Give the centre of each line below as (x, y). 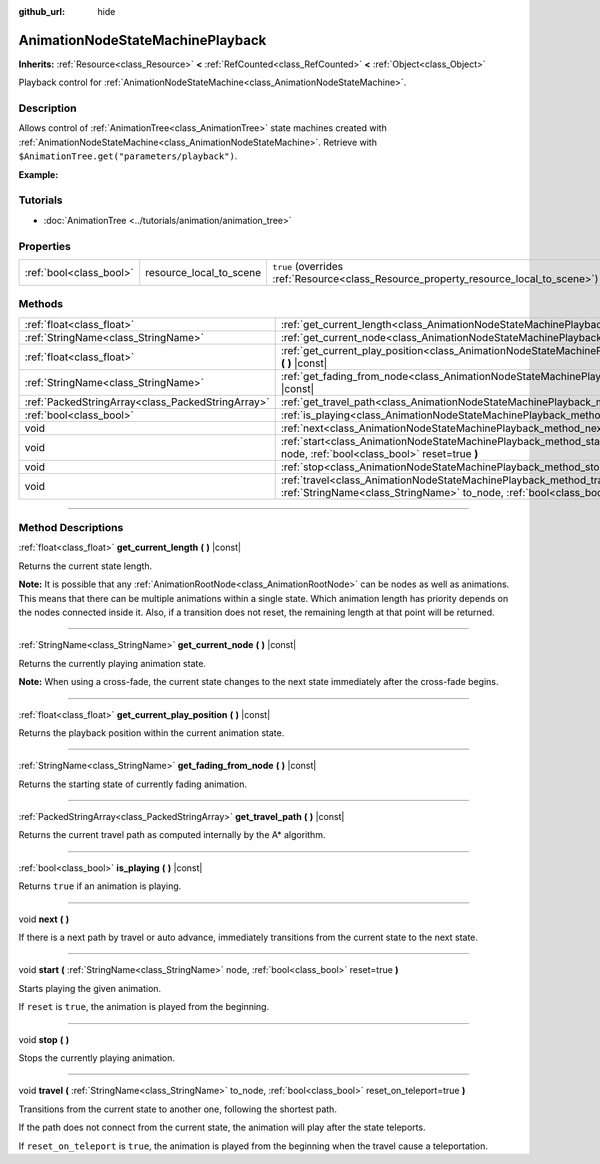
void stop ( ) (44, 1039)
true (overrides (308, 266)
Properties (45, 246)
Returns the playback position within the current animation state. (151, 732)
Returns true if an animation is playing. (100, 886)
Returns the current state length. (85, 566)
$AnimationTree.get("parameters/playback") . (128, 156)
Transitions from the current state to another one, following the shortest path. (177, 1109)
